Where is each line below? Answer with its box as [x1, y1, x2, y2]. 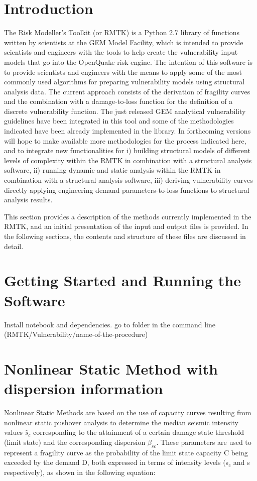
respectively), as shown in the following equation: [4, 466, 156, 477]
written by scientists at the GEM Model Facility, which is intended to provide [4, 37, 243, 47]
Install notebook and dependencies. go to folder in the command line [4, 319, 215, 329]
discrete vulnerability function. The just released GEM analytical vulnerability [4, 105, 246, 116]
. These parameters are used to [156, 436, 251, 447]
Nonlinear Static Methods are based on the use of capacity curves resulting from [4, 407, 251, 417]
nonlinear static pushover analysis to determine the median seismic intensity [4, 417, 238, 427]
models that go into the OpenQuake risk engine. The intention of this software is [4, 56, 253, 67]
